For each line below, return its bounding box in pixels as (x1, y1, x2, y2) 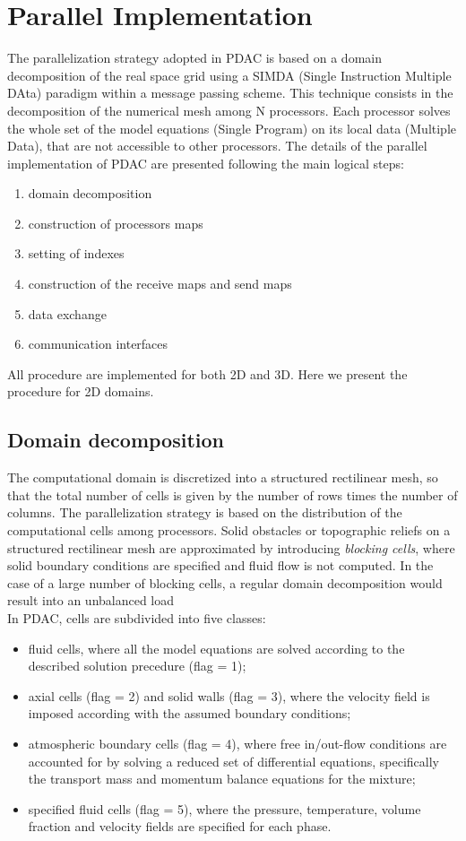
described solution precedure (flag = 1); (28, 656, 246, 675)
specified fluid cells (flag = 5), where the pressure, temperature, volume (28, 799, 421, 818)
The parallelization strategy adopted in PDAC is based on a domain (7, 48, 382, 67)
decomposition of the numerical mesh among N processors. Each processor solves (7, 100, 451, 119)
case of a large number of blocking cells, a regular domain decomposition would (7, 573, 443, 592)
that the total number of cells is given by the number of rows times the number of (7, 485, 458, 504)
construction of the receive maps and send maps (28, 274, 292, 293)
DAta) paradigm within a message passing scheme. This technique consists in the (7, 83, 453, 102)
